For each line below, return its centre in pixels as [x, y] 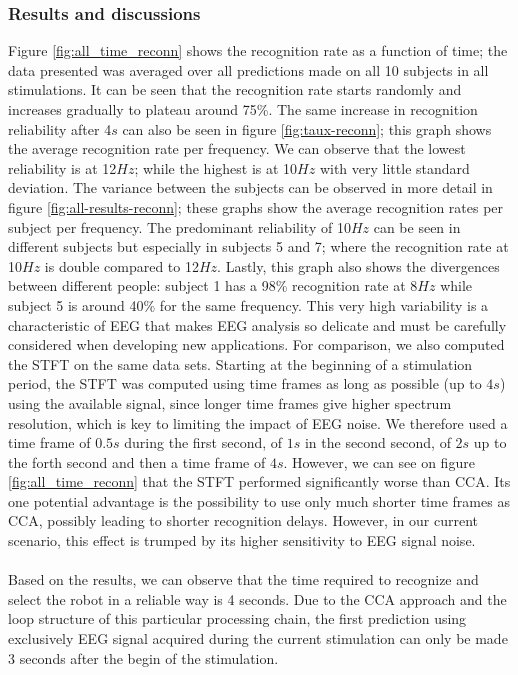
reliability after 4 [60, 128]
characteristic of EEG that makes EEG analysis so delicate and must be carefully [257, 324]
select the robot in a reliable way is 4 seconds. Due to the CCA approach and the [257, 598]
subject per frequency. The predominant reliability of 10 [179, 226]
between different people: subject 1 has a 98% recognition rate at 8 [213, 285]
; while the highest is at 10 [216, 167]
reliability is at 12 [62, 167]
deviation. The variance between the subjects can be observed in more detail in [250, 187]
